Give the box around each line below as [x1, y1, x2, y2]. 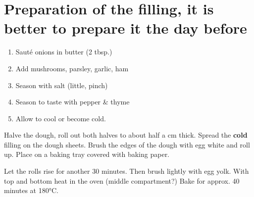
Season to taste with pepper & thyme [15, 97, 130, 107]
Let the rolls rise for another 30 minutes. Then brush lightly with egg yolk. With [4, 166, 249, 176]
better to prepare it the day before [4, 18, 247, 38]
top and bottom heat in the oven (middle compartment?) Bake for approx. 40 [4, 175, 240, 186]
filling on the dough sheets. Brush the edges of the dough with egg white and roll [4, 139, 250, 149]
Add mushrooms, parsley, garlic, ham [15, 63, 129, 73]
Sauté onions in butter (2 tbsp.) [15, 47, 112, 57]
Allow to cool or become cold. [15, 113, 106, 123]
